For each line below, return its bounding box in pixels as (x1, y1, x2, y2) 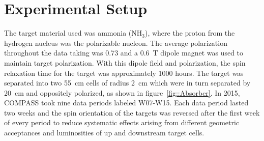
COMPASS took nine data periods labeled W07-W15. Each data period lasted (4, 97, 249, 108)
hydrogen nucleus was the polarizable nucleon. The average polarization (4, 37, 227, 48)
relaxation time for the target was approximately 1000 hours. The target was (4, 67, 244, 78)
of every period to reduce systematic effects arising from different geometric (4, 117, 240, 128)
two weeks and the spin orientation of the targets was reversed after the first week (4, 107, 260, 118)
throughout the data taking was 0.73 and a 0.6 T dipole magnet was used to (4, 47, 244, 58)
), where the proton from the (144, 27, 235, 38)
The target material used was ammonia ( (4, 27, 132, 38)
